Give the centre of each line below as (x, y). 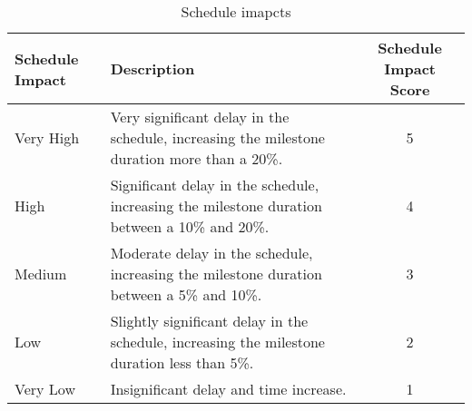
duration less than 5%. (182, 362)
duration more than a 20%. (197, 158)
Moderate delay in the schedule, (211, 253)
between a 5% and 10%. (186, 294)
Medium (41, 274)
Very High (47, 137)
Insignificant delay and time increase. (228, 389)
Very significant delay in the (200, 117)
